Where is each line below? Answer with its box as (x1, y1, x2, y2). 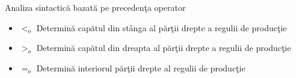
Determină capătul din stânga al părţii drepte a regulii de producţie (36, 21, 287, 34)
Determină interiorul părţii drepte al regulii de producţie (36, 61, 245, 74)
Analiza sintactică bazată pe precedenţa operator (5, 1, 186, 13)
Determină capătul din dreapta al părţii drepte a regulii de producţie (36, 41, 291, 54)
